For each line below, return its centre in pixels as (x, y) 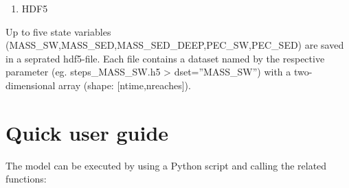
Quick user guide (87, 132)
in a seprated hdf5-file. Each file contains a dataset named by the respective (165, 58)
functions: (26, 179)
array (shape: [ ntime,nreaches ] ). (125, 85)
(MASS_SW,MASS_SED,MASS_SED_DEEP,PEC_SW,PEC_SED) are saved (175, 45)
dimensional (31, 85)
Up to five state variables (58, 31)
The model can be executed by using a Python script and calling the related (166, 165)
